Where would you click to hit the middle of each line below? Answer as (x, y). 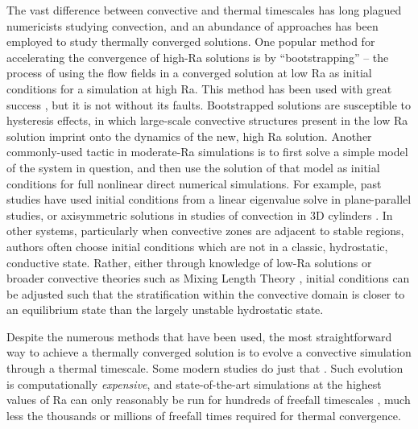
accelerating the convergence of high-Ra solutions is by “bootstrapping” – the (198, 57)
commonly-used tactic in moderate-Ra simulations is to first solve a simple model (207, 152)
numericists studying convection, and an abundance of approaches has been (192, 25)
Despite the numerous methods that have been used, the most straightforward (199, 336)
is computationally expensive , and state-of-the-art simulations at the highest (194, 384)
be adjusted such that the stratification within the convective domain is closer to (206, 293)
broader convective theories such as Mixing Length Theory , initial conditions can (208, 278)
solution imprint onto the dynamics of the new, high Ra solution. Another (189, 136)
